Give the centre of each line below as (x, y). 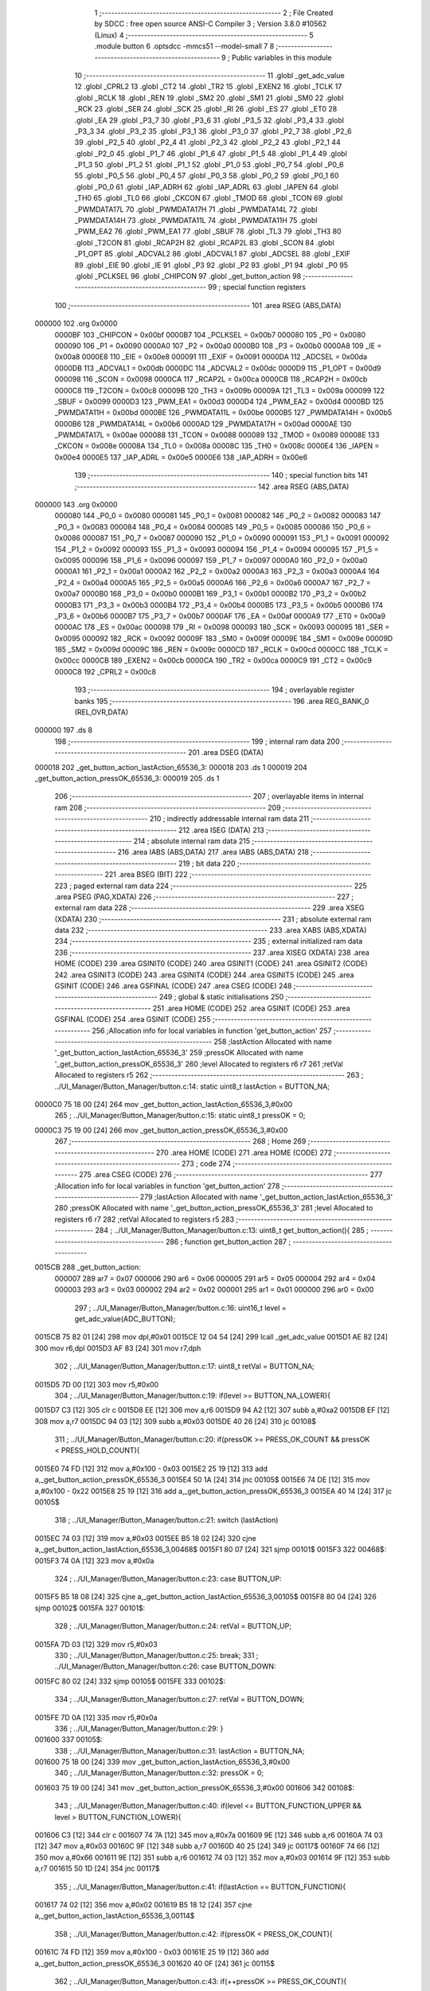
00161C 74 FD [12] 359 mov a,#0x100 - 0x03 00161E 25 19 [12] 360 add (152, 1952)
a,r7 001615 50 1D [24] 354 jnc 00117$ (97, 1868)
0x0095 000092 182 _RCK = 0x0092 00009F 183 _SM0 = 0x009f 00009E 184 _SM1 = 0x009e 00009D (224, 638)
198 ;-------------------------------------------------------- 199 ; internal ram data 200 (197, 741)
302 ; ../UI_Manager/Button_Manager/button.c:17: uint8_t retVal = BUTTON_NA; (184, 1367)
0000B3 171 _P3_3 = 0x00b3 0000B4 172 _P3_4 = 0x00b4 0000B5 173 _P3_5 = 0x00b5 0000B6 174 (219, 604)
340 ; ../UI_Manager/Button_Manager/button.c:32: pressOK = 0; (159, 1773)
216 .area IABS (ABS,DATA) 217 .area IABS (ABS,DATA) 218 (213, 852)
